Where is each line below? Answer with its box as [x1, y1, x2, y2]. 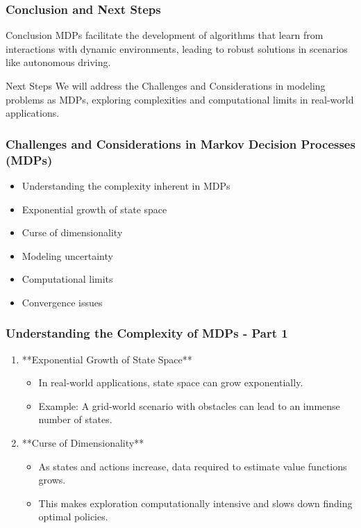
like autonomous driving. [6, 55, 111, 69]
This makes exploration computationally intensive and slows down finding [38, 495, 353, 510]
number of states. [38, 412, 112, 427]
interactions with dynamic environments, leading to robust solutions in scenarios [6, 41, 348, 56]
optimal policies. [38, 509, 108, 524]
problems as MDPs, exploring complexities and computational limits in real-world [6, 92, 354, 106]
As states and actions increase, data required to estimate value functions [38, 459, 347, 473]
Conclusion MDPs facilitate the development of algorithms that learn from [6, 28, 324, 42]
